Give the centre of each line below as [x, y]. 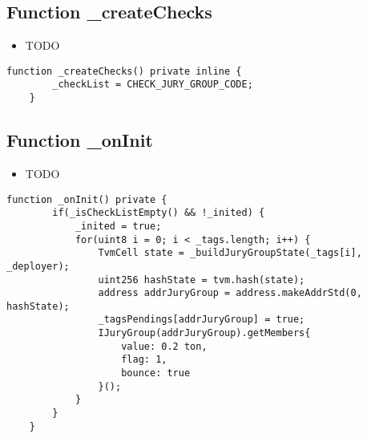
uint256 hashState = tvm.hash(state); [202, 280]
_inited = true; [118, 226]
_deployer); [38, 266]
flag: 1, [144, 360]
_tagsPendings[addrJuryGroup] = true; [202, 320]
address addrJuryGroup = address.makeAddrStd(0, [230, 293]
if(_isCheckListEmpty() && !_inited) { [159, 213]
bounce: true [156, 373]
